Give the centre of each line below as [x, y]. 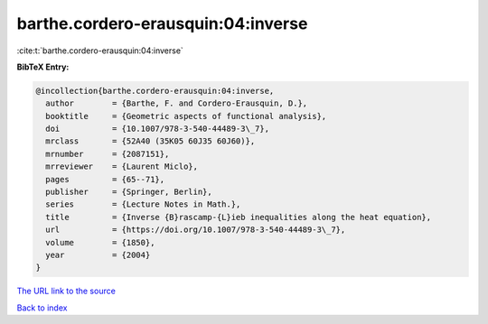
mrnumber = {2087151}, [108, 154]
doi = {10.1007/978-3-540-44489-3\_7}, [158, 129]
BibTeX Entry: [43, 67]
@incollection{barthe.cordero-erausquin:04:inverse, [155, 91]
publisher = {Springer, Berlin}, [129, 192]
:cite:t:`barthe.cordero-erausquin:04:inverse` [100, 51]
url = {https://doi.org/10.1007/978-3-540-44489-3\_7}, [196, 230]
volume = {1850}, [100, 242]
